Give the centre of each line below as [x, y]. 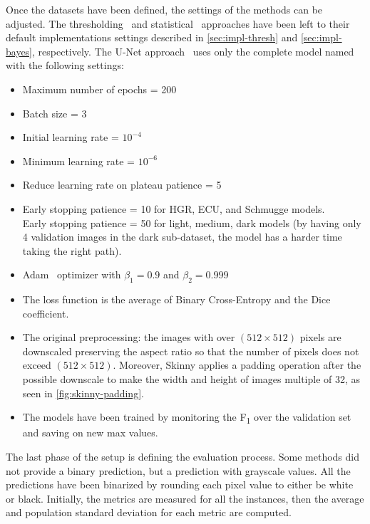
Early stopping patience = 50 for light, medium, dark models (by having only [192, 222]
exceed [37, 365]
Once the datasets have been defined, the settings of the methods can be [164, 9]
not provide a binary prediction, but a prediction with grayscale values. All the [178, 470]
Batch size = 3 [55, 113]
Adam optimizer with [72, 274]
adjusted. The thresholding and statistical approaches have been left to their [178, 23]
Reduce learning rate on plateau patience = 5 [122, 185]
